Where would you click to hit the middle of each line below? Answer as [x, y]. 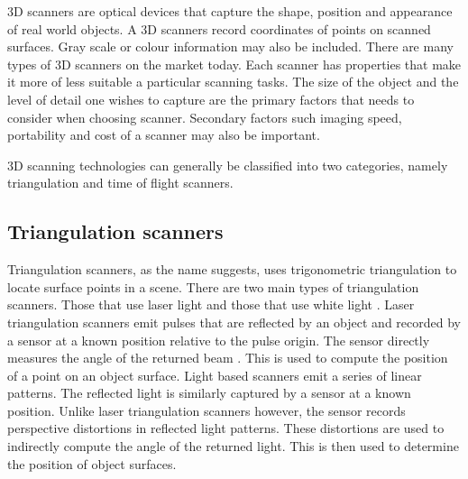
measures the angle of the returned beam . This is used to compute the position [228, 358]
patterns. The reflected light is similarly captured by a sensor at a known [209, 393]
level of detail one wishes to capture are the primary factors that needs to [211, 99]
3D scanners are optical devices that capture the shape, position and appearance [230, 11]
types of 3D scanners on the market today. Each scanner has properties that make [234, 64]
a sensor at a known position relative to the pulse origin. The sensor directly [219, 340]
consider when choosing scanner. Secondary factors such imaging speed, [205, 117]
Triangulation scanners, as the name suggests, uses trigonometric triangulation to [232, 269]
